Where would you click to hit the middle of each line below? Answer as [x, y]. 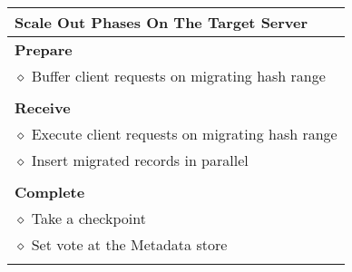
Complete [50, 192]
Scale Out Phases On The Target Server [161, 22]
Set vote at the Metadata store [129, 244]
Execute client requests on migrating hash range [184, 134]
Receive [43, 107]
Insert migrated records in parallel [140, 160]
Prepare [44, 49]
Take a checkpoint [88, 218]
